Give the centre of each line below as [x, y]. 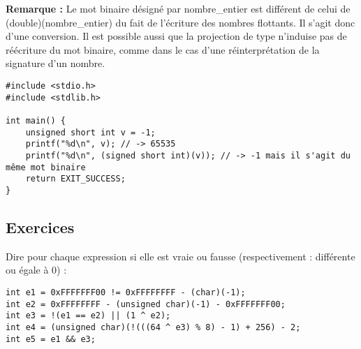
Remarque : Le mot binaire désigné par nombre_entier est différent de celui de [178, 8]
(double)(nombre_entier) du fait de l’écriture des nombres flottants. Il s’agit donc [180, 22]
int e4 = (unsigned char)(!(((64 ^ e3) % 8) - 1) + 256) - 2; [153, 327]
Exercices [40, 227]
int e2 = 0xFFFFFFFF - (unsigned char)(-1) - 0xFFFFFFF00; [146, 304]
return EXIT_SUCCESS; [75, 179]
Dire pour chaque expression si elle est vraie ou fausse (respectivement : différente [180, 256]
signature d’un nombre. [56, 63]
